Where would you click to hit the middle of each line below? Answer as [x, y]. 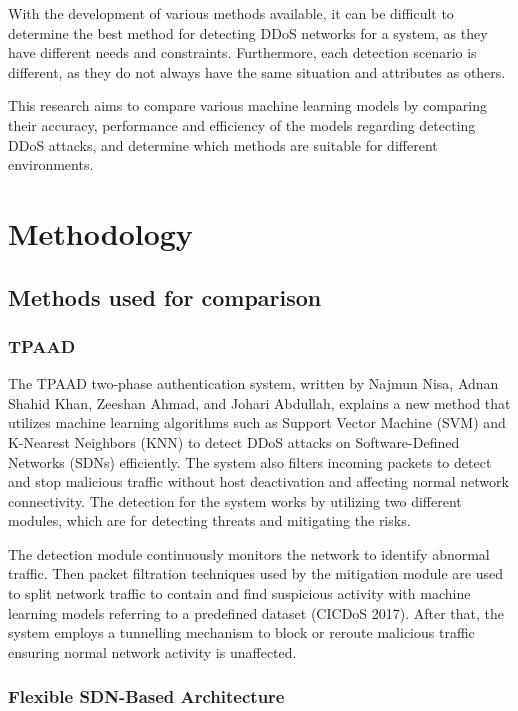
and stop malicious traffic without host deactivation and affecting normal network [258, 481]
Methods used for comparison [165, 296]
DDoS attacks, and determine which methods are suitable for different [223, 144]
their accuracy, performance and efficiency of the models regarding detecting [242, 124]
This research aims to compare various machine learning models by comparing [247, 105]
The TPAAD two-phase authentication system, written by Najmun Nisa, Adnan [253, 383]
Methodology [100, 232]
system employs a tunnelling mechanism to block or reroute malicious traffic [241, 632]
